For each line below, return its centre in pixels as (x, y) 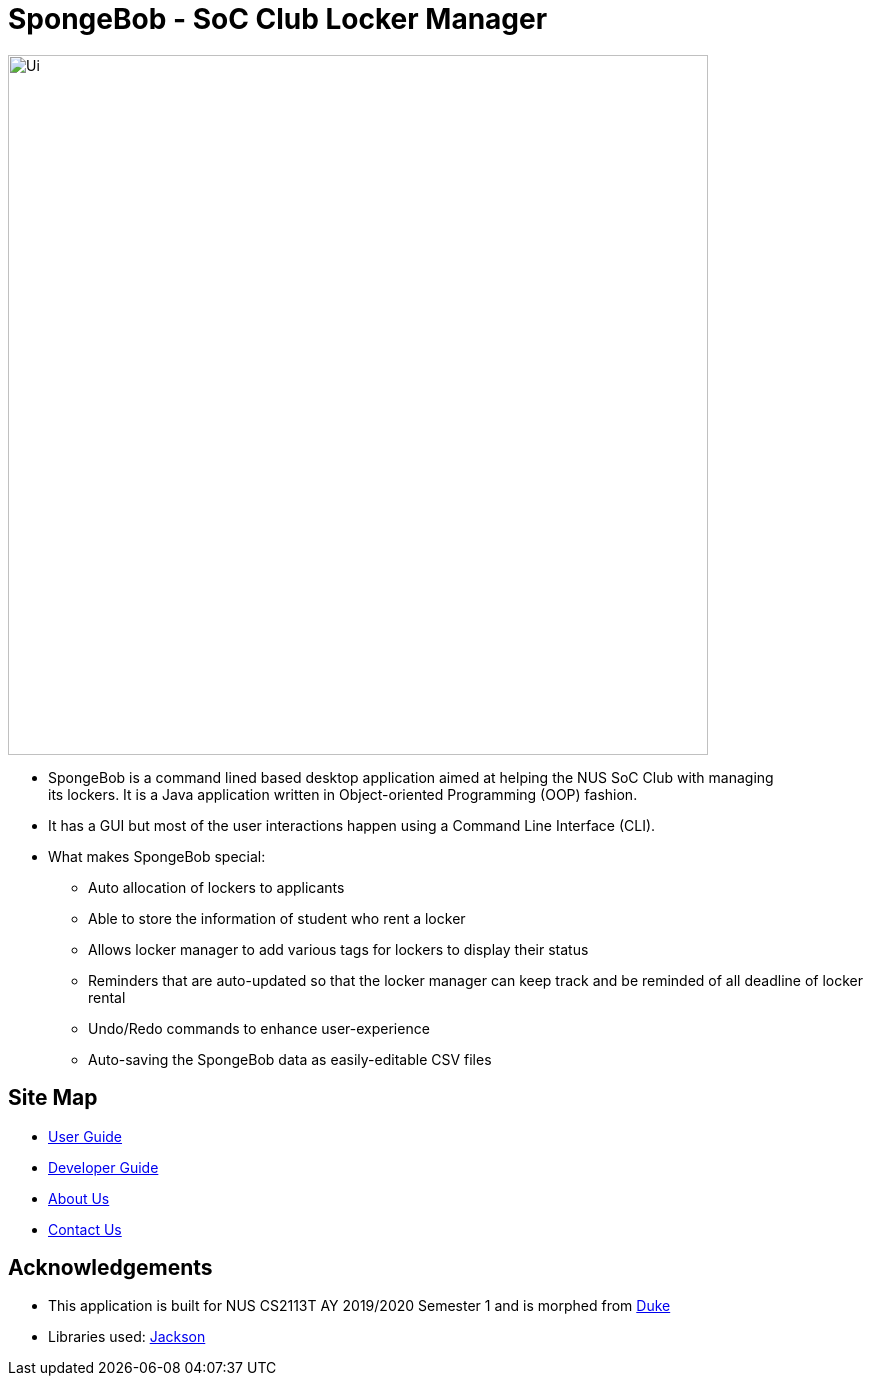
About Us (79, 1198)
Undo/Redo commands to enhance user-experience (259, 1028)
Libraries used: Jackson (127, 1337)
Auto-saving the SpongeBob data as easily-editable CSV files (290, 1059)
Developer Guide (103, 1167)
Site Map (53, 1098)
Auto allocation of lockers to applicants (216, 887)
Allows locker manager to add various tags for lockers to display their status (338, 949)
